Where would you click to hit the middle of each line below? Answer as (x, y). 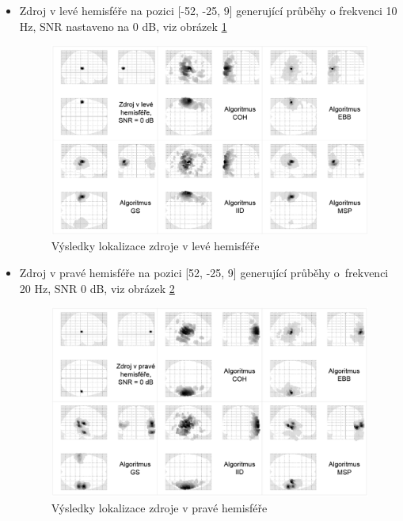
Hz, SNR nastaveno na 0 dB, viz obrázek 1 (123, 26)
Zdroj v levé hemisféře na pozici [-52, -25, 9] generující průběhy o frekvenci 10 (208, 10)
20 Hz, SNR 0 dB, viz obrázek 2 (97, 288)
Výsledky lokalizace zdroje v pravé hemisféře (159, 507)
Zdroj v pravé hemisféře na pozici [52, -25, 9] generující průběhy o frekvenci (204, 272)
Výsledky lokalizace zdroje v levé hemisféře (155, 246)
